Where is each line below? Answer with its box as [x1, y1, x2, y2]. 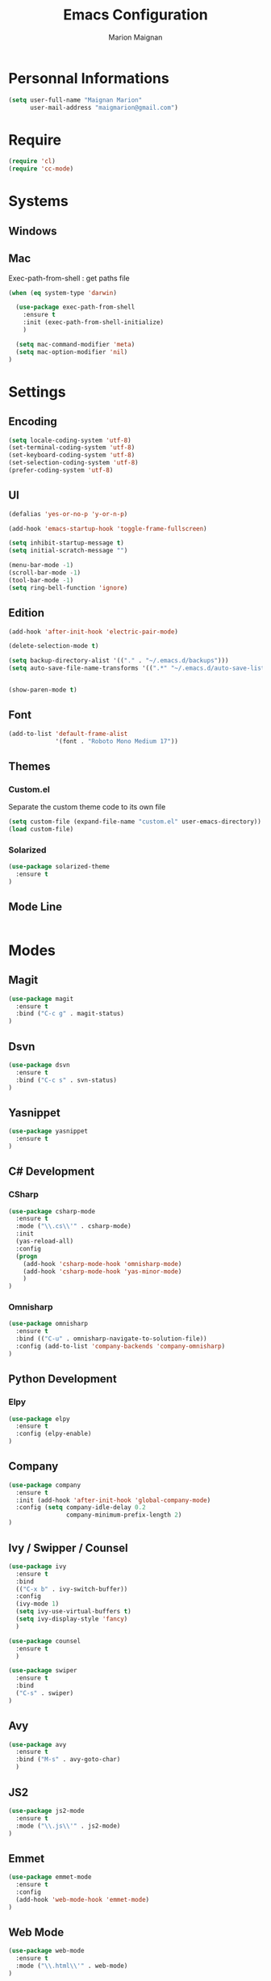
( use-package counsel [8, 1637, 81, 1645]
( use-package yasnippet [8, 1127, 89, 1136]
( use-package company [8, 1481, 81, 1489]
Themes [8, 759, 51, 773]
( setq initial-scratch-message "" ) [8, 547, 128, 555]
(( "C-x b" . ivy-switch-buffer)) [15, 1585, 128, 1593]
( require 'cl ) [8, 158, 56, 166]
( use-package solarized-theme [8, 863, 110, 871]
